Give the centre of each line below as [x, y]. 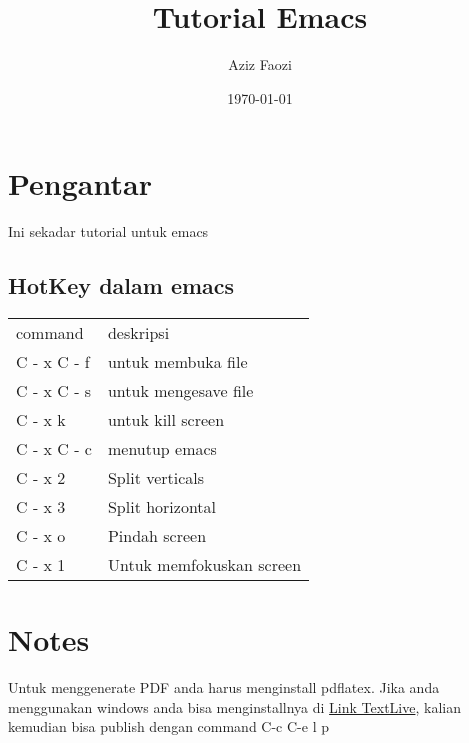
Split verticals [156, 478]
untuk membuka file [177, 362]
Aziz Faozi [260, 64]
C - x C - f [53, 362]
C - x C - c [54, 449]
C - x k [41, 420]
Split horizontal [162, 507]
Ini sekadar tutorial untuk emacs [108, 231]
